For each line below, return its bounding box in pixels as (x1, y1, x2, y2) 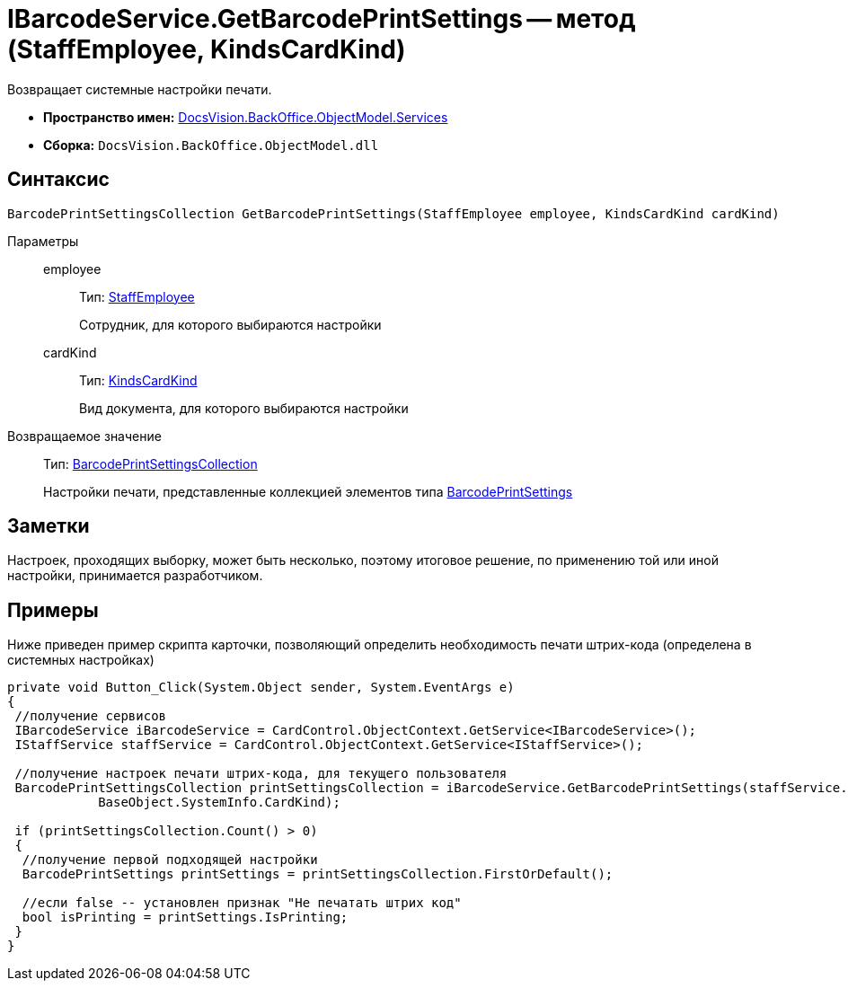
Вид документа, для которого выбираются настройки (79, 400, 409, 416)
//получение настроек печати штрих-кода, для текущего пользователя (14, 766, 508, 781)
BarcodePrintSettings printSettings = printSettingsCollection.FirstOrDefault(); (22, 867, 614, 882)
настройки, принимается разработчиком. (7, 568, 263, 584)
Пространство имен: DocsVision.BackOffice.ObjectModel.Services (43, 109, 448, 125)
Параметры (7, 233, 79, 249)
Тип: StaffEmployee (79, 288, 195, 304)
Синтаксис (7, 168, 110, 191)
